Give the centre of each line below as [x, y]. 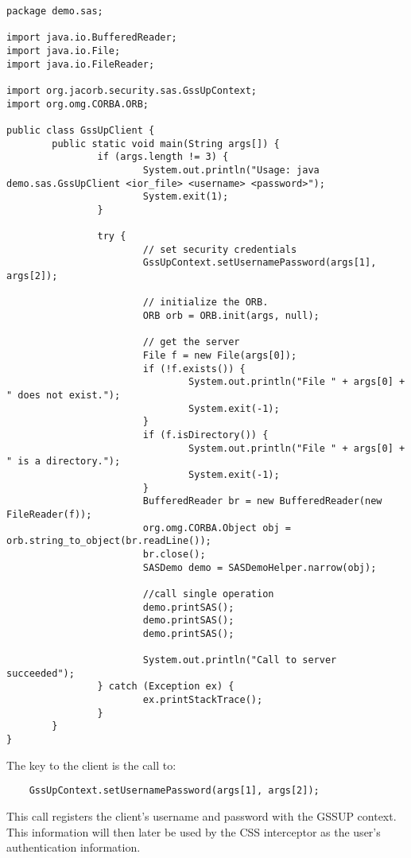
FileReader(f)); [49, 514]
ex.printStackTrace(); [203, 700]
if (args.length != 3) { [163, 157]
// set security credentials [220, 249]
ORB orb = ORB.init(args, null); [231, 316]
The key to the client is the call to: [91, 765]
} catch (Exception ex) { [166, 687]
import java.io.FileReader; [81, 64]
